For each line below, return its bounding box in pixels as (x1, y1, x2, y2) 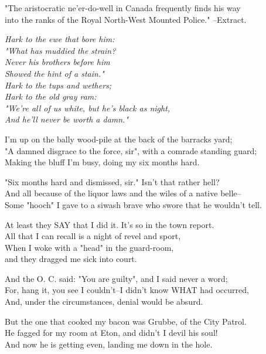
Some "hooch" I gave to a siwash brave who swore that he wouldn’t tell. (5, 198, 262, 210)
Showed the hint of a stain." (5, 67, 104, 79)
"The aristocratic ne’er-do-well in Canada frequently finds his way (5, 2, 241, 13)
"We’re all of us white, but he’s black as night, (5, 101, 170, 114)
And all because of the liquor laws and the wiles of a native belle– (5, 187, 241, 199)
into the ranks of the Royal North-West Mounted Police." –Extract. (5, 13, 247, 25)
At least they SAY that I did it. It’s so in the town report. (5, 218, 214, 230)
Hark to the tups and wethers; (5, 79, 112, 91)
